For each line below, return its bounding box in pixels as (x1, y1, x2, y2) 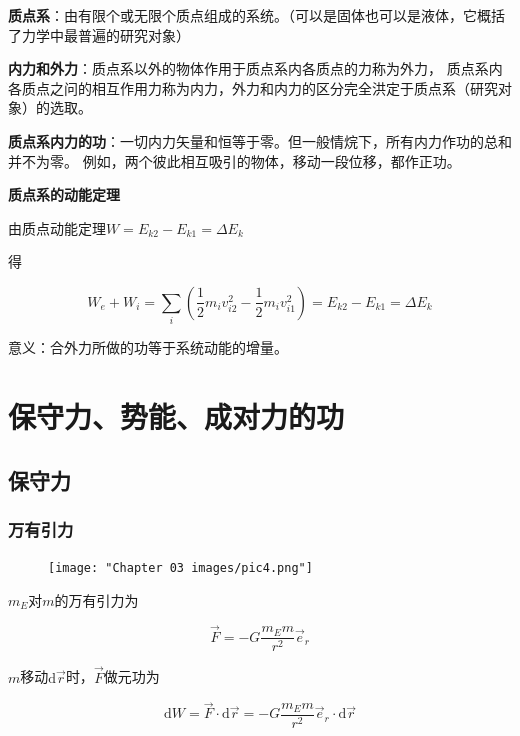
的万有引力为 (54, 589, 139, 610)
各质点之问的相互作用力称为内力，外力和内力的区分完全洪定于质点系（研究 (8, 77, 498, 98)
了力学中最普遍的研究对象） (8, 24, 190, 45)
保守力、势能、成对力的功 (8, 396, 345, 437)
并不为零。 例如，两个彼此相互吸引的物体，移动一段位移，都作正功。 (8, 150, 461, 171)
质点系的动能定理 (8, 184, 120, 205)
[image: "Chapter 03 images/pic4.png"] (48, 561, 313, 576)
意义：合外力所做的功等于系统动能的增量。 (8, 337, 288, 358)
